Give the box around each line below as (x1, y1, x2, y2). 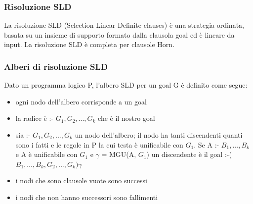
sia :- (15, 130, 31, 140)
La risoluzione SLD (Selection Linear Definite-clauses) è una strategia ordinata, (4, 20, 244, 30)
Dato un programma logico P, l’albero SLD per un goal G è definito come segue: (4, 80, 248, 90)
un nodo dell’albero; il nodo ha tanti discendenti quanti (75, 130, 243, 140)
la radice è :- (15, 113, 54, 123)
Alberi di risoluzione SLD (4, 60, 108, 72)
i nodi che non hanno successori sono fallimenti (15, 192, 158, 202)
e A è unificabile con (15, 149, 78, 159)
